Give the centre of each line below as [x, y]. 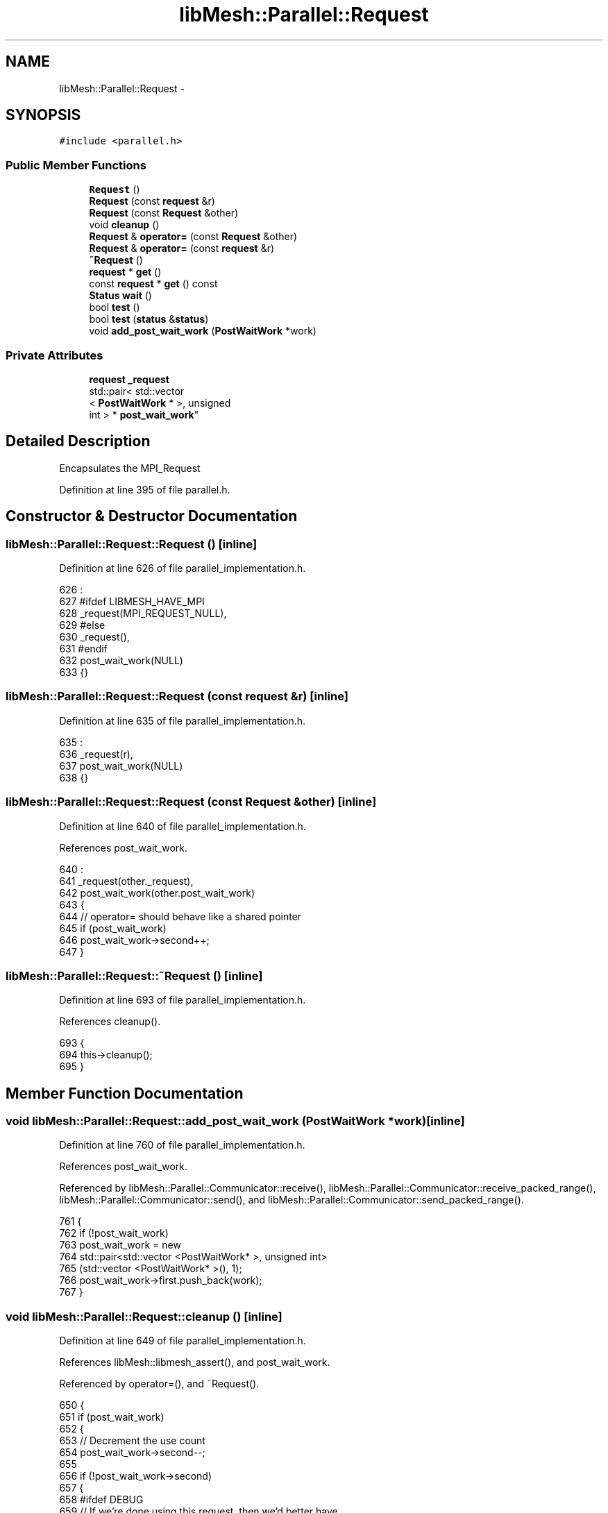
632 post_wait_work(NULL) [121, 660]
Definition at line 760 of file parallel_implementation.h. [182, 1145]
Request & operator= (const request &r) [182, 248]
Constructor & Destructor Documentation [152, 516]
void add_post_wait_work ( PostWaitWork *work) [203, 331]
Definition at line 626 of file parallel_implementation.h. [183, 568]
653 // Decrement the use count [132, 1441]
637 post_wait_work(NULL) [121, 766]
